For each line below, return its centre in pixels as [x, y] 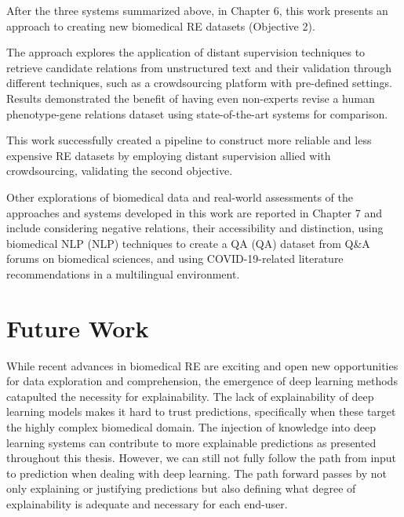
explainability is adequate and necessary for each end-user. [147, 503]
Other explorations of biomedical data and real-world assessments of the [180, 197]
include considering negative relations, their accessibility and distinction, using [195, 228]
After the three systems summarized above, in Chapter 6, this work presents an [197, 10]
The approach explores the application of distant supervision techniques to [186, 52]
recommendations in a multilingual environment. [123, 273]
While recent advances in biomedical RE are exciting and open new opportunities [202, 365]
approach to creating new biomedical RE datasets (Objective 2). [161, 25]
